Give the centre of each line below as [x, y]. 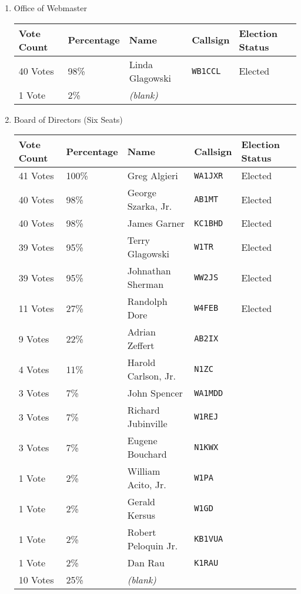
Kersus [141, 515]
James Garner [156, 223]
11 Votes [36, 308]
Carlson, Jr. [151, 376]
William [144, 471]
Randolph [147, 301]
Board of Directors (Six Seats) [68, 119]
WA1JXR [209, 175]
